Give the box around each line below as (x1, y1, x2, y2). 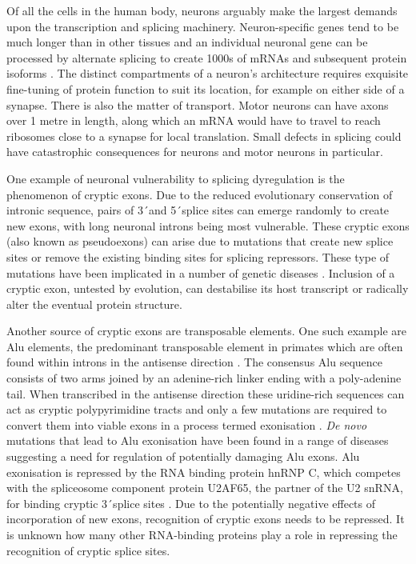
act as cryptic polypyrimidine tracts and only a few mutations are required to (6, 401, 387, 418)
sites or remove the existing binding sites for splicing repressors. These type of (6, 248, 390, 265)
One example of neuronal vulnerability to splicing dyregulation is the (6, 170, 345, 186)
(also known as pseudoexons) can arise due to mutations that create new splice (6, 233, 394, 250)
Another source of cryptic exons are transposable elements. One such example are (6, 322, 406, 339)
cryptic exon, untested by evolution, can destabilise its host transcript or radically (6, 280, 409, 297)
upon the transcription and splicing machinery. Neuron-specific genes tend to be (6, 18, 399, 34)
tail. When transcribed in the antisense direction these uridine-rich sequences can (6, 385, 405, 402)
